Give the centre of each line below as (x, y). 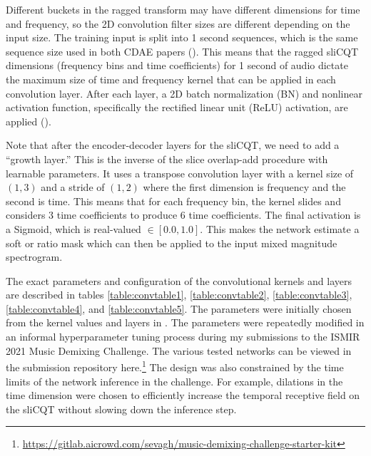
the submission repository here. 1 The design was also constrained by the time (175, 366)
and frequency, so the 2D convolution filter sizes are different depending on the (178, 23)
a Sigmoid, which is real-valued (73, 228)
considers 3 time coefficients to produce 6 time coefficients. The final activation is (183, 215)
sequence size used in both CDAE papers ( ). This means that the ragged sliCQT (182, 51)
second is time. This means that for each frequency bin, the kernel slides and (173, 201)
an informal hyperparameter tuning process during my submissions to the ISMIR (183, 337)
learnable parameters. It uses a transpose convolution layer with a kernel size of (180, 173)
